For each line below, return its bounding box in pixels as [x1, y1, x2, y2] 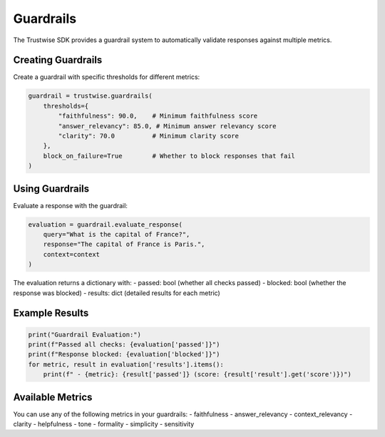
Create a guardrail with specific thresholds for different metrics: [13, 73, 200, 81]
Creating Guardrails [13, 54, 103, 66]
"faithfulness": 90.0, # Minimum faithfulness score [58, 112, 258, 120]
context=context [43, 250, 100, 258]
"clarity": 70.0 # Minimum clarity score [58, 132, 239, 140]
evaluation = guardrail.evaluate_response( [28, 220, 183, 228]
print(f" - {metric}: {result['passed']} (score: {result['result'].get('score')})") [43, 371, 352, 379]
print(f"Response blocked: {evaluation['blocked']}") [28, 350, 220, 359]
